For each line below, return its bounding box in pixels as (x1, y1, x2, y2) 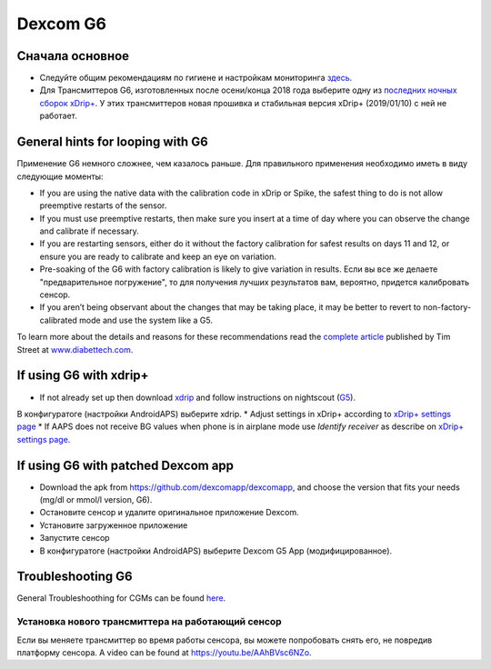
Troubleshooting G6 (16, 569, 133, 584)
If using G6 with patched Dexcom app (16, 457, 235, 473)
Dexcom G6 (16, 14, 107, 34)
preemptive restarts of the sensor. (39, 200, 167, 211)
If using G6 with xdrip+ (16, 368, 149, 384)
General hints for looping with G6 (16, 135, 208, 150)
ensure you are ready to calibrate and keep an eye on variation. (39, 251, 276, 262)
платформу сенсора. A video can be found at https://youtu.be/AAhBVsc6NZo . (16, 646, 313, 658)
